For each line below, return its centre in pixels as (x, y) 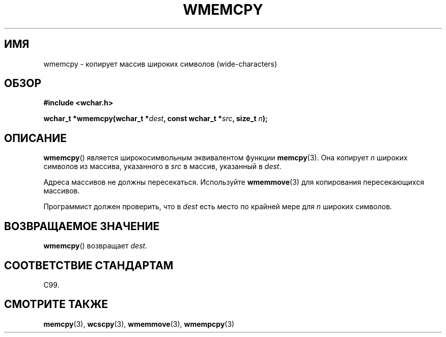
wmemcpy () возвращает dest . (95, 246)
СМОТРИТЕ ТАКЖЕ (56, 304)
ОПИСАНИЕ (35, 138)
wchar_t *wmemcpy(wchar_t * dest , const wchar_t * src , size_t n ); (156, 119)
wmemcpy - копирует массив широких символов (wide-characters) (160, 64)
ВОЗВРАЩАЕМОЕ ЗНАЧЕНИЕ (82, 226)
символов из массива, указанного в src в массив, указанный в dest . (162, 166)
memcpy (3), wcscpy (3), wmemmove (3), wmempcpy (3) (139, 324)
